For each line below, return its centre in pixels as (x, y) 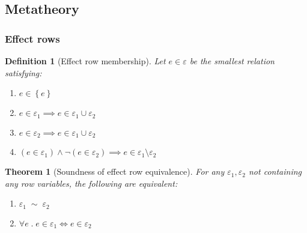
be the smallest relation (232, 61)
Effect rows (32, 38)
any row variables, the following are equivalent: (91, 183)
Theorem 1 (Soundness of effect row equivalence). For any (115, 171)
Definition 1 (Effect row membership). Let (85, 61)
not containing (275, 171)
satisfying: (23, 72)
